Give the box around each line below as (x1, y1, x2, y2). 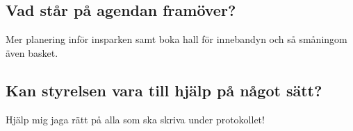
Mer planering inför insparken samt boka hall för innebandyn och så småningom (6, 32, 347, 46)
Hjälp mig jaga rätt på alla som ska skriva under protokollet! (6, 112, 265, 126)
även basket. (6, 45, 58, 60)
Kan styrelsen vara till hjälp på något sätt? (6, 79, 322, 101)
